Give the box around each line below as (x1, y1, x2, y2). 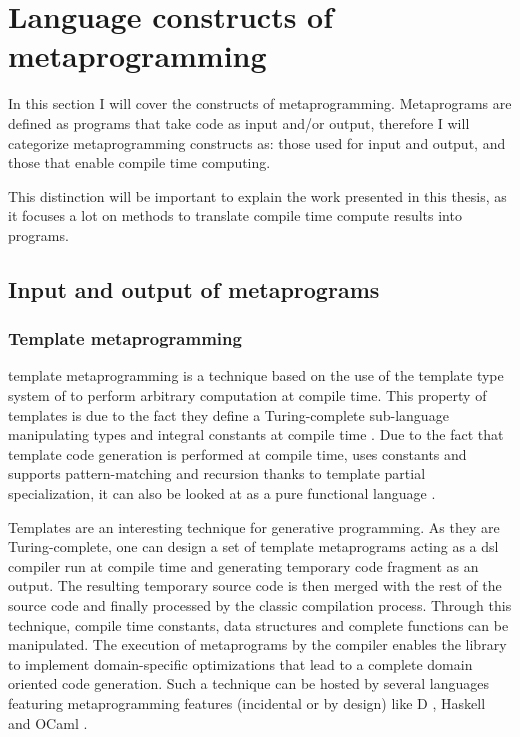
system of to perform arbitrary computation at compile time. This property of (8, 385, 487, 406)
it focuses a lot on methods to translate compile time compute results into (8, 205, 462, 226)
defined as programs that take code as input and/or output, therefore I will (8, 112, 470, 133)
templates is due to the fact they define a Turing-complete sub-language (8, 404, 449, 425)
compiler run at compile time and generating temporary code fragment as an (8, 555, 479, 576)
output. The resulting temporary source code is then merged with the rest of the (8, 575, 502, 596)
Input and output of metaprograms (8, 273, 380, 304)
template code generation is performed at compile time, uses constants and (8, 443, 467, 464)
